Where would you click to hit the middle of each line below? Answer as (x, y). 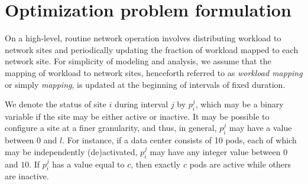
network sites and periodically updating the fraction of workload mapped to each (152, 49)
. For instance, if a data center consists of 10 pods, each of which (179, 140)
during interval (141, 104)
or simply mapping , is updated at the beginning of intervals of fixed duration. (145, 84)
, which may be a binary (239, 104)
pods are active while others (240, 164)
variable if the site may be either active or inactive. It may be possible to (137, 116)
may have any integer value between (215, 151)
